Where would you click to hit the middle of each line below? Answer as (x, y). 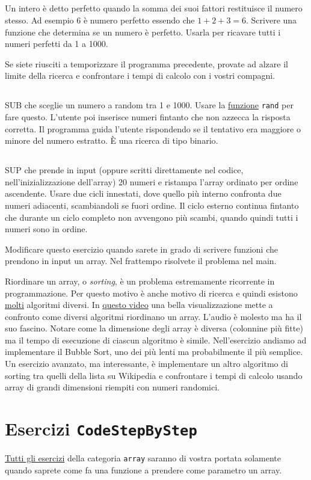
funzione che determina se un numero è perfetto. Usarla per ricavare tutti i (143, 32)
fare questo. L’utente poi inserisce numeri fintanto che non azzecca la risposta (148, 117)
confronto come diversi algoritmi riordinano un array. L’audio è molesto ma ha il (153, 316)
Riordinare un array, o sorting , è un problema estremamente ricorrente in (140, 281)
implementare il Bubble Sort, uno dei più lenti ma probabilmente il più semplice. (154, 352)
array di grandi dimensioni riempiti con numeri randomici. (112, 387)
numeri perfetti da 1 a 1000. (57, 44)
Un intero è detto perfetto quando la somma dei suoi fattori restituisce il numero (154, 8)
